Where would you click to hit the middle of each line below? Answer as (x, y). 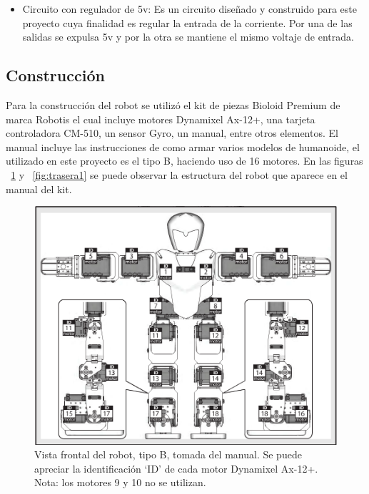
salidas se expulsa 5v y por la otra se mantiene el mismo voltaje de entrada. (188, 37)
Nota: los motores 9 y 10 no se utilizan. (120, 482)
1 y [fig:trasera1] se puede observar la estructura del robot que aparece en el (179, 174)
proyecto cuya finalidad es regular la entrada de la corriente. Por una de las (187, 22)
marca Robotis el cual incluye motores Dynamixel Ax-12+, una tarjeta (161, 119)
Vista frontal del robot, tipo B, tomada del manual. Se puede (168, 454)
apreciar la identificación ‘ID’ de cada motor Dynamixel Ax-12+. (176, 468)
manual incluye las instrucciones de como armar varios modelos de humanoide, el (183, 146)
